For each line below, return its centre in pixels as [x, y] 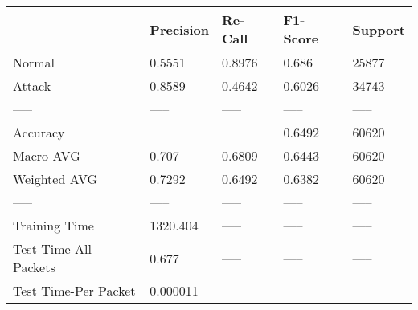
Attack [32, 86]
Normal [34, 62]
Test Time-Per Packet [74, 290]
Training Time [53, 225]
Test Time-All [52, 249]
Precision [179, 29]
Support [379, 29]
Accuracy [39, 132]
